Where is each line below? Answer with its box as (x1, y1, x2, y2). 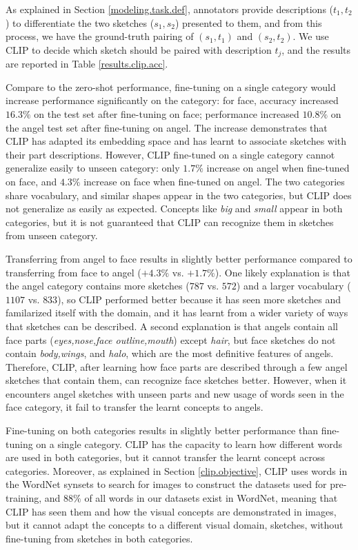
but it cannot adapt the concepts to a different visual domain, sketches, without (6, 518, 344, 532)
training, (6, 491, 42, 505)
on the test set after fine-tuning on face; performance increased (34, 107, 299, 121)
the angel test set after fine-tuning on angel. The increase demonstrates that (6, 120, 328, 134)
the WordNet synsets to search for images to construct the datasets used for (6, 477, 327, 491)
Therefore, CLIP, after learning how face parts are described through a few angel (6, 359, 348, 374)
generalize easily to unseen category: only (6, 161, 180, 175)
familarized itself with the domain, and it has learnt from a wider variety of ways (6, 305, 348, 320)
